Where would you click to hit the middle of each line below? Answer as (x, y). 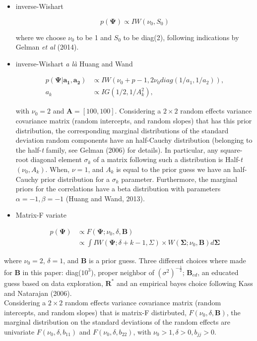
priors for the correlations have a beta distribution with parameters (118, 189)
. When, (58, 169)
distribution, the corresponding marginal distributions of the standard (122, 130)
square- (231, 149)
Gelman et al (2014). (47, 47)
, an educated (218, 272)
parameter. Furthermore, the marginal (179, 179)
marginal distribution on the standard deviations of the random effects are (117, 322)
